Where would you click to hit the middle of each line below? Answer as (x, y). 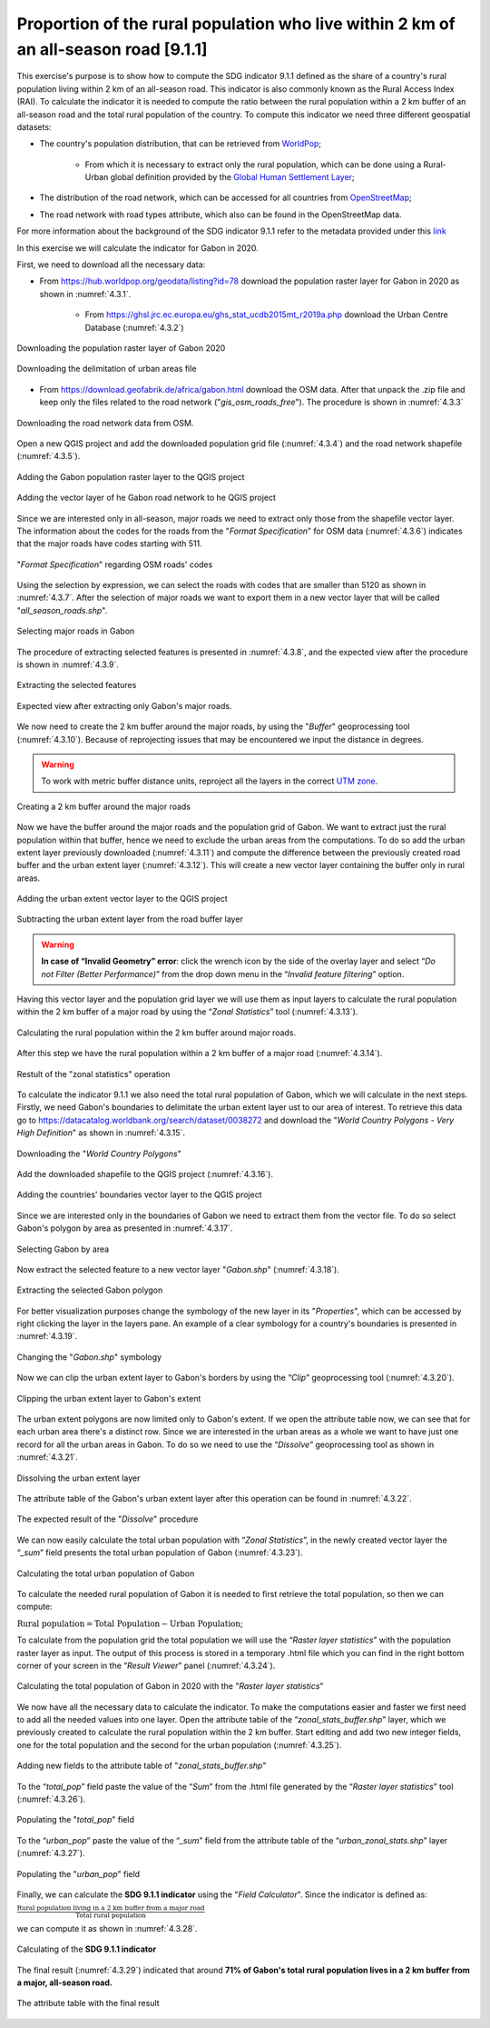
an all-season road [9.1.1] (112, 49)
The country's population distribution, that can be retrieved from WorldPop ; (181, 144)
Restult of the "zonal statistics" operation (93, 1074)
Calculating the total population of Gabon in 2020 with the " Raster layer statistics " (170, 1686)
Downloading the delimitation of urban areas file (107, 369)
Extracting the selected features (77, 685)
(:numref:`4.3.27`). (51, 1853)
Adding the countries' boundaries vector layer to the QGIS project (139, 1194)
